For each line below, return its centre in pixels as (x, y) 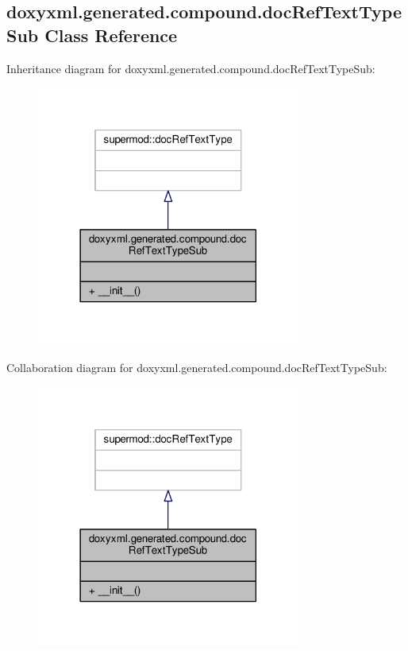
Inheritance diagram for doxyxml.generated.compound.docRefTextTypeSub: (191, 68)
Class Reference (111, 35)
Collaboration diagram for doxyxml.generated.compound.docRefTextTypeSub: (197, 367)
